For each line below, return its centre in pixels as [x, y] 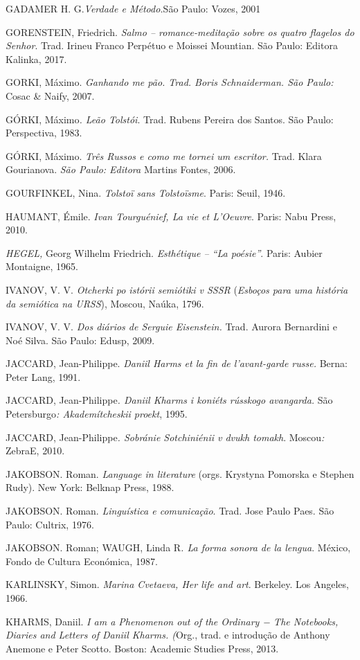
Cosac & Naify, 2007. [50, 95]
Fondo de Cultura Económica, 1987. [82, 561]
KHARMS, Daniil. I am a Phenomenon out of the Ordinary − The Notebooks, [172, 621]
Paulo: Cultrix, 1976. [50, 524]
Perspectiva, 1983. [44, 133]
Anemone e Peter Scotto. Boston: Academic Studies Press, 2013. [142, 648]
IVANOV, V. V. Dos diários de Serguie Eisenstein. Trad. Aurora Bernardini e [171, 327]
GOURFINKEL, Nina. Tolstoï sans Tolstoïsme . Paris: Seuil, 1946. [146, 192]
